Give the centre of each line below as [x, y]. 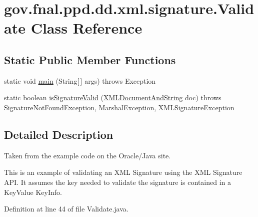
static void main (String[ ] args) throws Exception [80, 80]
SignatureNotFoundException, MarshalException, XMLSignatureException [119, 107]
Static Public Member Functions [90, 59]
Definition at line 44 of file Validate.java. [66, 209]
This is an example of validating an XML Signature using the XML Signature [123, 172]
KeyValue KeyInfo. [33, 192]
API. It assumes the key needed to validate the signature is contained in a [118, 182]
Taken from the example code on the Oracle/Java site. [87, 155]
